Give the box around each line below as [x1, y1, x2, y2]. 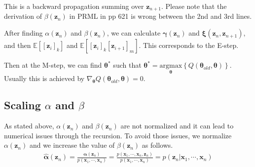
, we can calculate [107, 28, 161, 38]
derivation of [4, 11, 42, 21]
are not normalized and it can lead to [120, 121, 234, 131]
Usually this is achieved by [4, 73, 85, 83]
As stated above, [4, 121, 54, 131]
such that [113, 60, 142, 70]
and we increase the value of [29, 140, 115, 150]
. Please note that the [161, 1, 227, 11]
